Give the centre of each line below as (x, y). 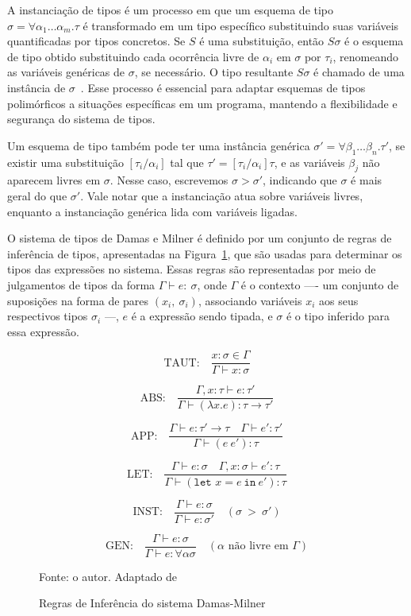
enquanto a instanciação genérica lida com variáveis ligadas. (152, 211)
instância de (36, 87)
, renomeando (366, 56)
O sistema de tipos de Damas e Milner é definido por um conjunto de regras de (200, 238)
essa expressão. (43, 331)
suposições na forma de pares (78, 300)
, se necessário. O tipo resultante (214, 72)
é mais (367, 180)
